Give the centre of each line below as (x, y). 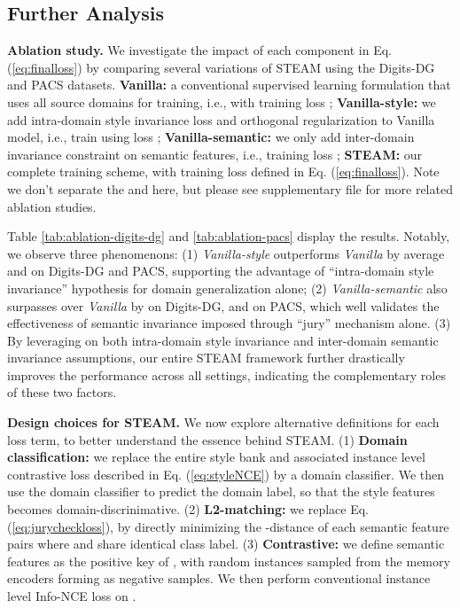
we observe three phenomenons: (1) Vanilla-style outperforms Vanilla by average (226, 253)
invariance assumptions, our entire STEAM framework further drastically (206, 358)
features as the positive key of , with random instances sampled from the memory (229, 561)
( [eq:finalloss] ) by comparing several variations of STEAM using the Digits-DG (221, 67)
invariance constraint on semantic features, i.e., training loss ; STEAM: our (215, 154)
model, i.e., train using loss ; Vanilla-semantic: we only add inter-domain (211, 137)
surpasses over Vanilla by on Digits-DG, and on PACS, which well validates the (223, 305)
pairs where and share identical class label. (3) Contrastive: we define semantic (226, 544)
